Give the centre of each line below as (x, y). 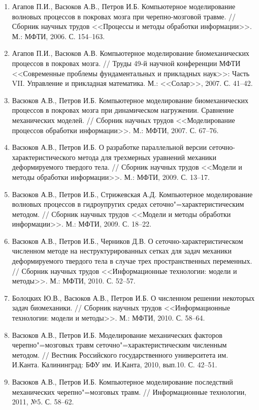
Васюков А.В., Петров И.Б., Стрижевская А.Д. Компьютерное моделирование (132, 194)
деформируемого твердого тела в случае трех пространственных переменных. (132, 261)
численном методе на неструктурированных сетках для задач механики (122, 251)
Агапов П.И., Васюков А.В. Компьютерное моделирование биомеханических (131, 53)
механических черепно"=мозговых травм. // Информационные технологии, (129, 391)
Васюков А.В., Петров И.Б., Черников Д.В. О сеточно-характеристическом (127, 241)
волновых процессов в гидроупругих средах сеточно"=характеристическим (128, 204)
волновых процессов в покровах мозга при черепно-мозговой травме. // (124, 16)
